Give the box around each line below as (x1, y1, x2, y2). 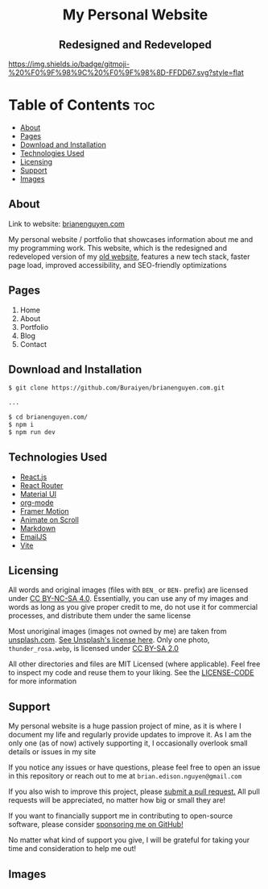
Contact (19, 339, 47, 349)
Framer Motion (19, 506, 70, 515)
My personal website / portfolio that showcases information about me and (8, 234, 254, 244)
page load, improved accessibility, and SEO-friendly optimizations (8, 260, 227, 269)
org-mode (19, 498, 54, 507)
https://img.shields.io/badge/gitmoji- (8, 59, 130, 69)
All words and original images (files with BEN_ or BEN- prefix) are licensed (8, 585, 249, 595)
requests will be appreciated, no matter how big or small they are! (8, 795, 226, 805)
